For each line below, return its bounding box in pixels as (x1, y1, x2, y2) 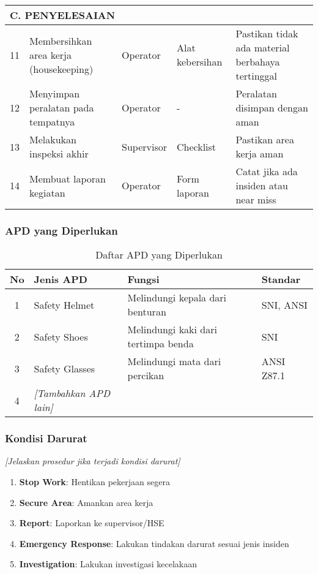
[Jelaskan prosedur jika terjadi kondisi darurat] (5, 455, 180, 467)
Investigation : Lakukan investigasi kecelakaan (19, 557, 197, 570)
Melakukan (29, 132, 76, 146)
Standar (261, 272, 300, 287)
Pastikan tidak (235, 26, 298, 40)
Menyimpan (29, 86, 80, 100)
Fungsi (127, 272, 160, 287)
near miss (235, 192, 276, 206)
